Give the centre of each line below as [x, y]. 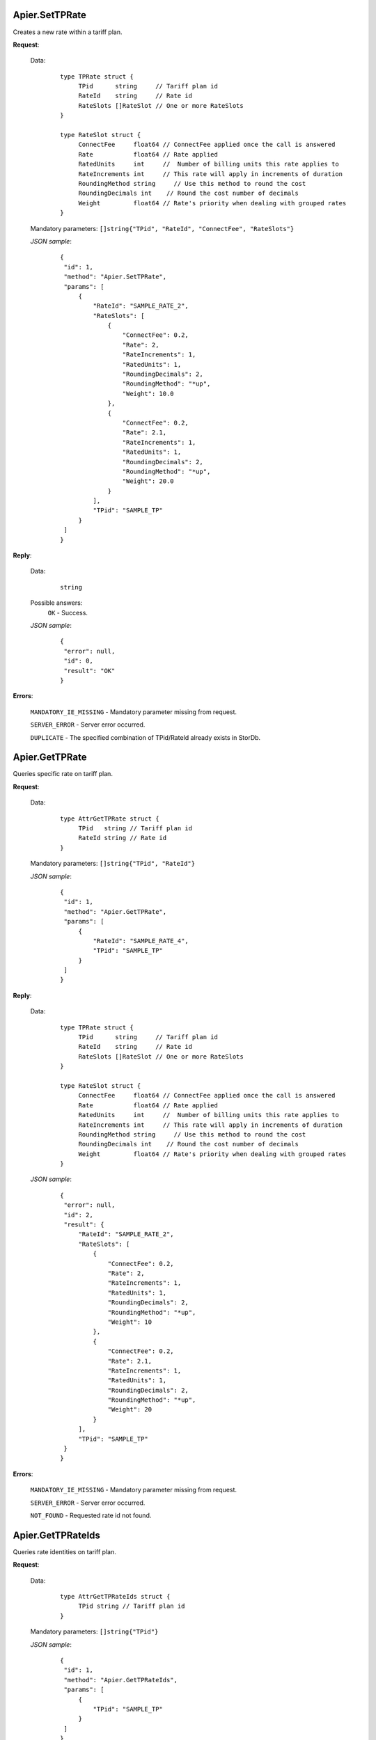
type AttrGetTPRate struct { [110, 818]
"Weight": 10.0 [148, 394]
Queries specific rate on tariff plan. [63, 774]
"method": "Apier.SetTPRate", [115, 277]
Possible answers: [56, 603]
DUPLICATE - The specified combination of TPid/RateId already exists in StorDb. [146, 737]
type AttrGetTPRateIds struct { [115, 1597]
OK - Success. [68, 612]
